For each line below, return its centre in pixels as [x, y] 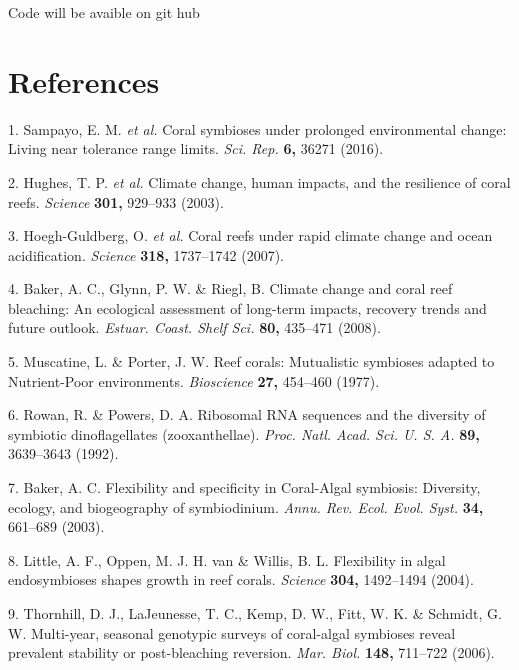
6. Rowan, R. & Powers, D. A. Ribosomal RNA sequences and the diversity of [247, 414]
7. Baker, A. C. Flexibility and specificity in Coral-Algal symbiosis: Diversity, [244, 487]
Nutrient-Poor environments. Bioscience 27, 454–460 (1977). [194, 380]
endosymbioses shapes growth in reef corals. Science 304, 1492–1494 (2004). [241, 579]
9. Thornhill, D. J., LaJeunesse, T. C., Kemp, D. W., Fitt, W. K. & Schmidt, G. [255, 613]
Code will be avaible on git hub [104, 12]
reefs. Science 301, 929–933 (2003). [116, 201]
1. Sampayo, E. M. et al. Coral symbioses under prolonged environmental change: [257, 128]
